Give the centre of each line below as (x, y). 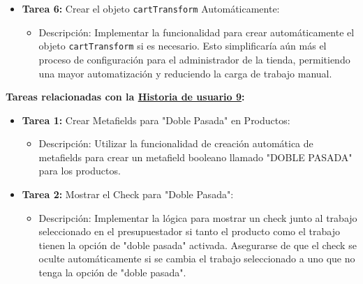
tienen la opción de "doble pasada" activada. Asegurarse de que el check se (198, 245)
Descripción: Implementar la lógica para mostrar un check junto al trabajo (198, 217)
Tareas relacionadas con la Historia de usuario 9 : (125, 97)
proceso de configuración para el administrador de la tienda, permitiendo (194, 59)
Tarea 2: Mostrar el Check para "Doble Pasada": (128, 194)
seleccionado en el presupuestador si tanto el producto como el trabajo (189, 231)
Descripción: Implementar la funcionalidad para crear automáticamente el (197, 32)
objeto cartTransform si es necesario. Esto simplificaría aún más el (183, 46)
